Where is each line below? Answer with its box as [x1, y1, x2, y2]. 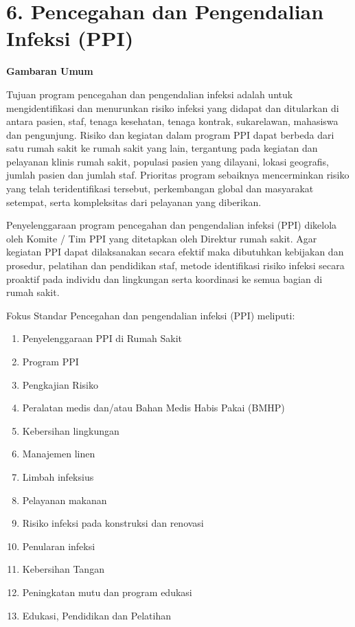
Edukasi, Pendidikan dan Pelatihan [22, 608, 171, 622]
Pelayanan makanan [22, 492, 107, 507]
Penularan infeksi [22, 538, 95, 553]
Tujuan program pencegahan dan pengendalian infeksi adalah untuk [6, 87, 293, 101]
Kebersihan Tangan [22, 562, 104, 576]
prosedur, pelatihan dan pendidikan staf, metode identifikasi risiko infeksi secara [6, 258, 345, 273]
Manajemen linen [22, 446, 95, 461]
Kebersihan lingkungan [22, 423, 119, 437]
